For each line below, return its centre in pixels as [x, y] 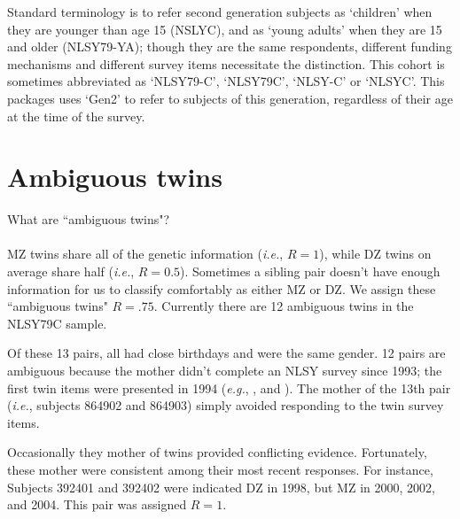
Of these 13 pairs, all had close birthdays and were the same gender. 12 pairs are [226, 353]
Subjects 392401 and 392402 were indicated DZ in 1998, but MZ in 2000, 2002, [221, 487]
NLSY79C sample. [57, 323]
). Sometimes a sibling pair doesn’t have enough [310, 271]
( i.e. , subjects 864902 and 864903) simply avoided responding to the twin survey [226, 405]
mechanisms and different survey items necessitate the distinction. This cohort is [226, 63]
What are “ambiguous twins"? [89, 219]
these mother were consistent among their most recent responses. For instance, [220, 469]
